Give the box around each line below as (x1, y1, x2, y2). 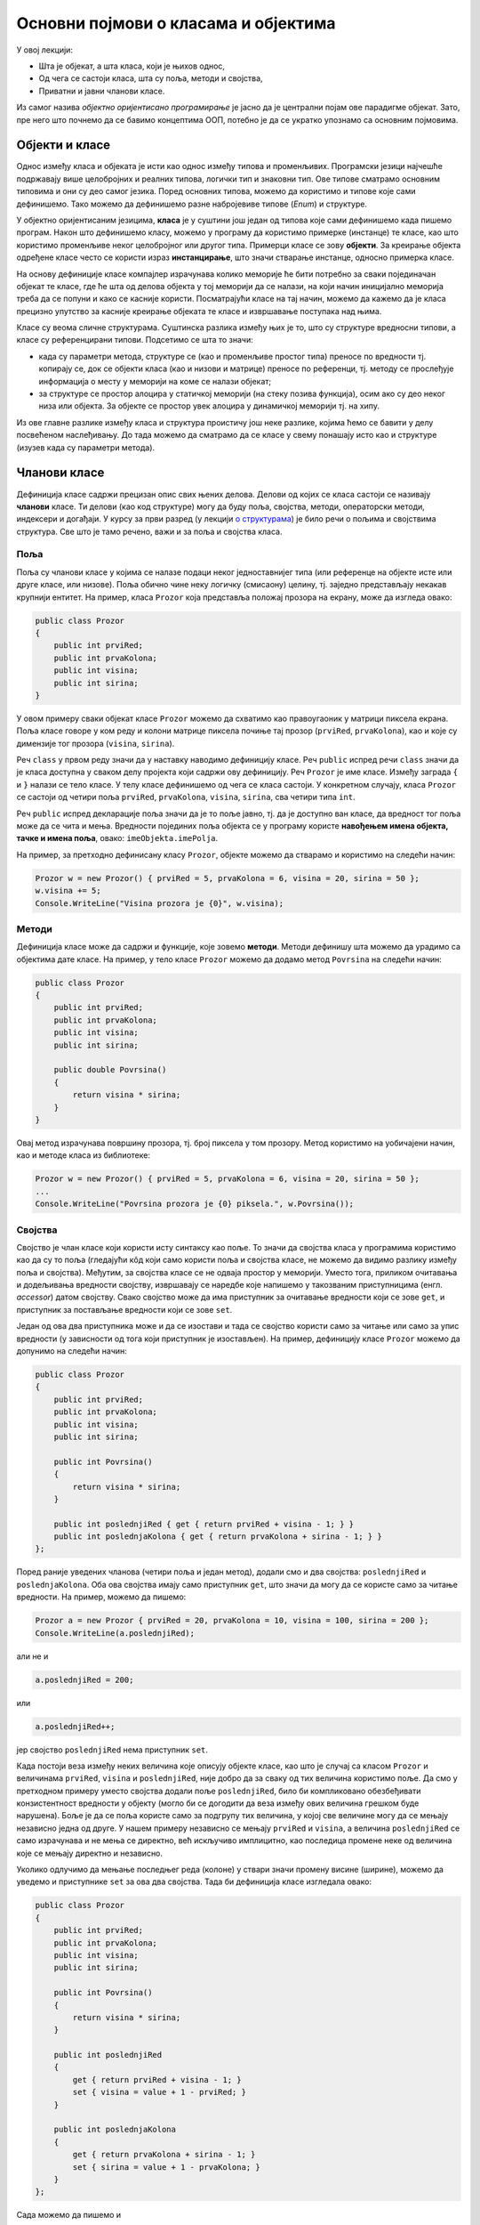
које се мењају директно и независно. (16, 1848, 164, 1858)
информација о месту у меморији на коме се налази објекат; (38, 376, 272, 386)
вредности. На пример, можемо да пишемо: (16, 1591, 187, 1602)
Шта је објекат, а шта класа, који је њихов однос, (38, 61, 226, 71)
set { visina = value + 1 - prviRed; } (72, 2087, 246, 2098)
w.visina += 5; (35, 886, 101, 896)
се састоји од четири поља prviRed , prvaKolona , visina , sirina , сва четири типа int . (16, 792, 356, 803)
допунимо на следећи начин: (16, 1346, 128, 1356)
